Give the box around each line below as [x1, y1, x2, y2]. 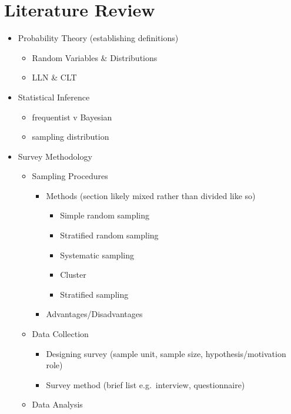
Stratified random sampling [60, 229, 159, 241]
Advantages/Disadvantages [46, 308, 143, 320]
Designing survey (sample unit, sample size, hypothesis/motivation [46, 347, 286, 359]
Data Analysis [32, 398, 83, 410]
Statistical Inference [18, 90, 90, 103]
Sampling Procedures [32, 170, 108, 182]
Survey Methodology [18, 150, 92, 162]
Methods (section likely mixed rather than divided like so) [46, 189, 256, 201]
